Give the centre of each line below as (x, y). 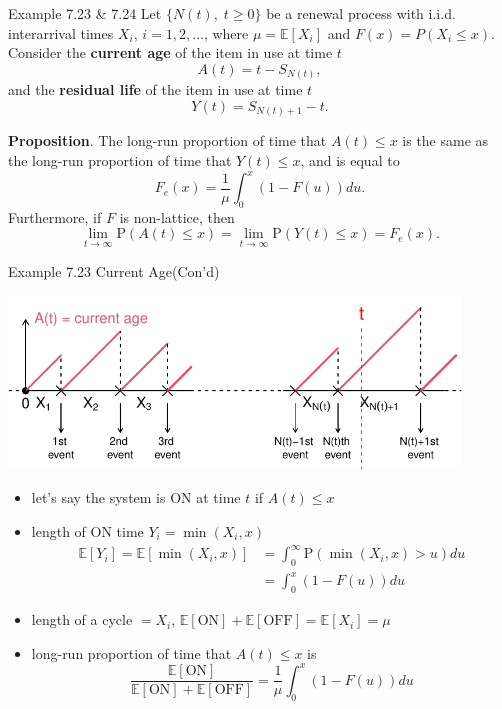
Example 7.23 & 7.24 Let (85, 13)
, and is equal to (350, 160)
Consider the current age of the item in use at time (170, 52)
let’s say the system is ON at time (136, 497)
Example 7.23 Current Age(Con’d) (114, 270)
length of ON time (87, 530)
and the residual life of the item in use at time (155, 89)
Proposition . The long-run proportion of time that (167, 140)
